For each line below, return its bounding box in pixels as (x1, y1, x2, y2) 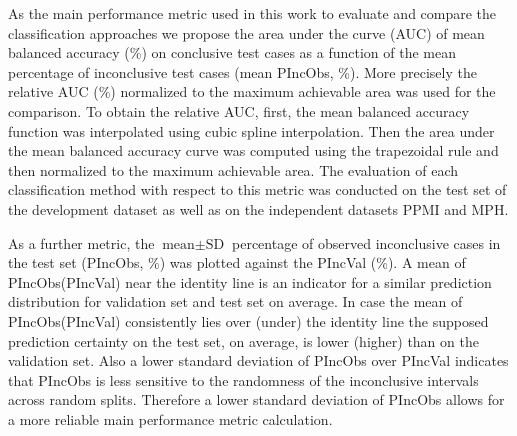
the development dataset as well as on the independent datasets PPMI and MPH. (8, 198, 509, 219)
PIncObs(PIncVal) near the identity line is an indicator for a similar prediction (8, 271, 492, 292)
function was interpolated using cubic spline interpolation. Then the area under (8, 120, 495, 141)
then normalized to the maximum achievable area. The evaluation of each (8, 159, 458, 180)
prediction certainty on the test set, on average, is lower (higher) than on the (8, 330, 479, 351)
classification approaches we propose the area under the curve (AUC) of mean (8, 22, 485, 43)
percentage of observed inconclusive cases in (232, 232, 501, 253)
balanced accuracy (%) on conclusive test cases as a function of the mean (8, 42, 456, 63)
